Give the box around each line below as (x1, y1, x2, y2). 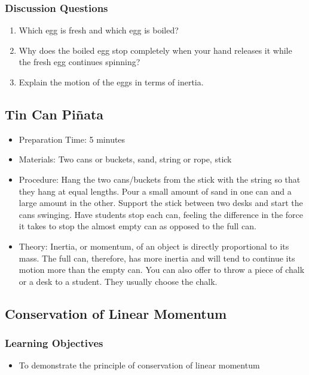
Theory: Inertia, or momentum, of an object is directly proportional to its (19, 239, 289, 252)
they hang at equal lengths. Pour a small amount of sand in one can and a (19, 185, 292, 197)
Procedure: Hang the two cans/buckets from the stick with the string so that (19, 173, 301, 185)
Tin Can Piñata (5, 104, 104, 123)
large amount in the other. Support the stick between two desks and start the (19, 196, 303, 209)
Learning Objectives (5, 336, 103, 351)
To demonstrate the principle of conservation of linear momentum (19, 359, 260, 371)
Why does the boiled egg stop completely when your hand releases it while (19, 44, 292, 56)
